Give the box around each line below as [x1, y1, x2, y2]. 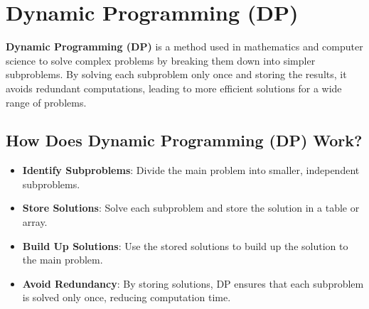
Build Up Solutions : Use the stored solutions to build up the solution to [22, 238, 348, 253]
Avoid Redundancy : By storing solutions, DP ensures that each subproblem [22, 276, 364, 291]
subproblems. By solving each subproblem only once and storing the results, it [6, 67, 347, 82]
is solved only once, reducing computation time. [22, 290, 231, 305]
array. [22, 215, 48, 229]
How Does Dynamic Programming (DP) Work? [6, 129, 363, 151]
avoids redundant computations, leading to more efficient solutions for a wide [6, 80, 342, 95]
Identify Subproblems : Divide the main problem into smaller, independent [22, 163, 360, 178]
